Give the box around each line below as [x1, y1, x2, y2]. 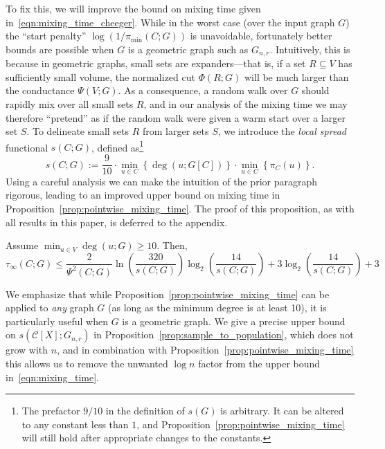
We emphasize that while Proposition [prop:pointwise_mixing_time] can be [6, 286, 330, 301]
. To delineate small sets [26, 124, 129, 138]
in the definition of [105, 403, 185, 418]
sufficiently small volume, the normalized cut [6, 69, 195, 84]
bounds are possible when [6, 42, 114, 56]
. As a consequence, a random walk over [118, 83, 288, 98]
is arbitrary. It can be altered [220, 403, 344, 418]
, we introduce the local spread [217, 124, 346, 138]
